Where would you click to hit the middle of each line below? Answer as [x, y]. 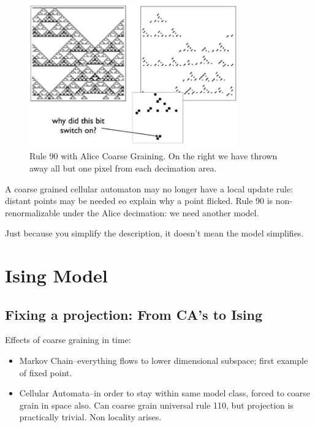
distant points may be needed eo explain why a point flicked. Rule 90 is [139, 201]
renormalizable [32, 212]
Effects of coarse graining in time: [68, 340]
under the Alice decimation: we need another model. [161, 212]
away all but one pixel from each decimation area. [123, 168]
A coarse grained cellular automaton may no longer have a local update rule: [149, 188]
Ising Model [56, 275]
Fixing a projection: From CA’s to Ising [134, 314]
